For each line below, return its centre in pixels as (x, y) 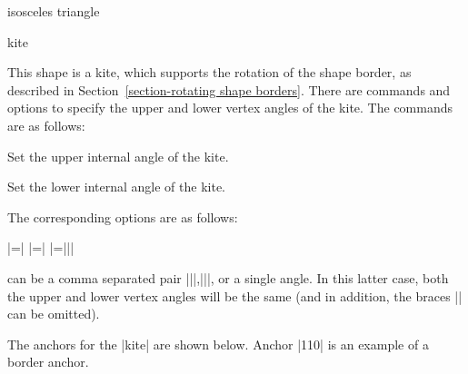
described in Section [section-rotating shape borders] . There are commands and (229, 89)
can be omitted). (54, 314)
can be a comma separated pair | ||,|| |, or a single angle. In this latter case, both (228, 277)
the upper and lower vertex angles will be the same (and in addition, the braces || (235, 295)
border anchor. (48, 362)
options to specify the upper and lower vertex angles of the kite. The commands (230, 108)
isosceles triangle (54, 11)
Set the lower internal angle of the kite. (117, 187)
